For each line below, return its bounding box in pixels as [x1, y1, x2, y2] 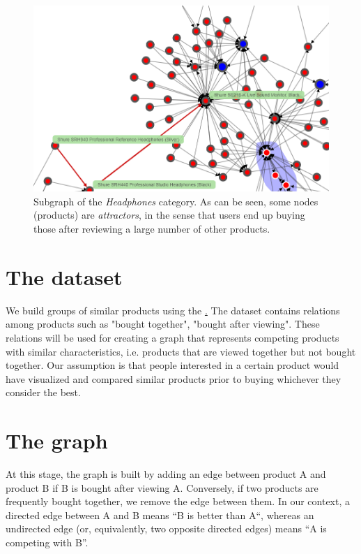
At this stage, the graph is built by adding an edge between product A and [6, 467, 326, 481]
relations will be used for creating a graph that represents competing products [6, 330, 339, 344]
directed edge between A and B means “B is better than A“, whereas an [6, 507, 314, 522]
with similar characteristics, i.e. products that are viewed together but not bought [6, 344, 356, 358]
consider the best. [6, 385, 81, 400]
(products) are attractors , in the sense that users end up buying [33, 207, 305, 222]
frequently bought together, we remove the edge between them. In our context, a [6, 494, 351, 509]
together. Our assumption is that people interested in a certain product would [6, 358, 339, 372]
